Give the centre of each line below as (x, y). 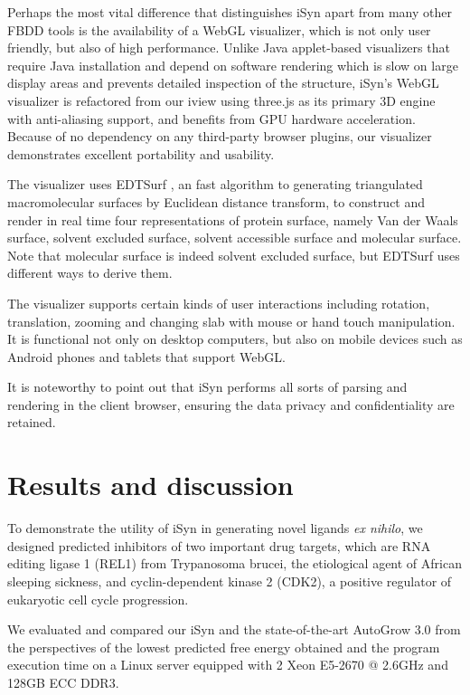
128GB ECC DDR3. (63, 682)
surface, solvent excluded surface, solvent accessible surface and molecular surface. (235, 238)
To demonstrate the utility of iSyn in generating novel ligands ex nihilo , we (215, 528)
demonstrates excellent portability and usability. (141, 153)
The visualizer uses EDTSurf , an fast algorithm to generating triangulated (215, 184)
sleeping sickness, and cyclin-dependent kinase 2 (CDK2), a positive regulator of (230, 581)
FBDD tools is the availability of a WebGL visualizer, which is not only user (219, 29)
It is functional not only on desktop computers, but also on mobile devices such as (235, 339)
